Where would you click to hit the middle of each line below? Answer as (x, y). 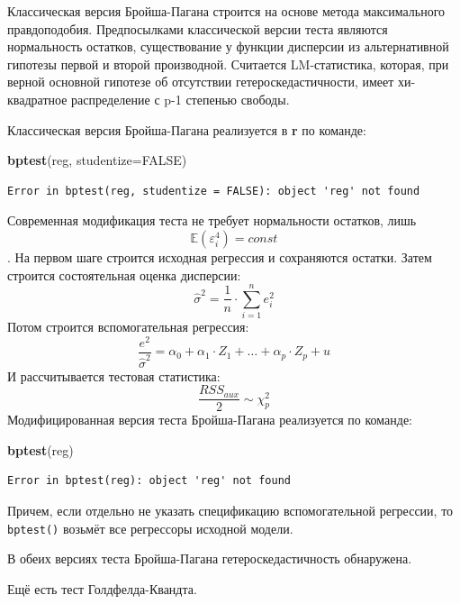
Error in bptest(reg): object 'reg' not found (149, 481)
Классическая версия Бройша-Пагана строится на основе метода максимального (226, 11)
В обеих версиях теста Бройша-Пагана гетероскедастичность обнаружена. (210, 558)
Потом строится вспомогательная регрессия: (128, 327)
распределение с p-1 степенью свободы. (180, 99)
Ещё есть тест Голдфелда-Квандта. (102, 588)
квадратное (37, 99)
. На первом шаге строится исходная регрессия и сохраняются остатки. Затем (220, 256)
